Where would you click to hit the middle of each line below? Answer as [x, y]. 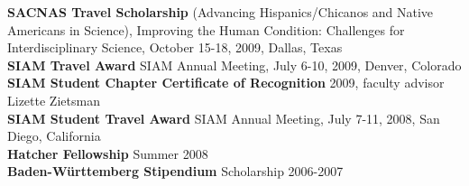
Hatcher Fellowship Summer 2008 [108, 153]
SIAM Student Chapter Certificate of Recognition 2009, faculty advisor [226, 83]
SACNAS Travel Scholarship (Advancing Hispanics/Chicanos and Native [221, 12]
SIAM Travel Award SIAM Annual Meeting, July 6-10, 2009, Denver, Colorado [234, 65]
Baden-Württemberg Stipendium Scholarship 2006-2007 [175, 171]
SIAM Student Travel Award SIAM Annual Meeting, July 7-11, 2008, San [224, 118]
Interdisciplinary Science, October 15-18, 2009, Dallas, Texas [175, 47]
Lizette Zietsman [54, 100]
